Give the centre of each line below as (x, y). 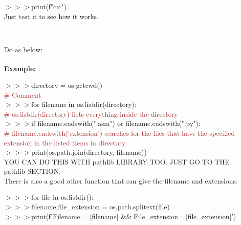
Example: (20, 69)
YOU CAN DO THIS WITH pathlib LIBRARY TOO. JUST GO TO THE (117, 161)
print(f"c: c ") (49, 6)
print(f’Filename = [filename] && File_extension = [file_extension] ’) (133, 216)
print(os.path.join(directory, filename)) (89, 152)
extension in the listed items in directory (65, 142)
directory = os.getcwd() (67, 85)
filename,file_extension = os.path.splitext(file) (100, 207)
